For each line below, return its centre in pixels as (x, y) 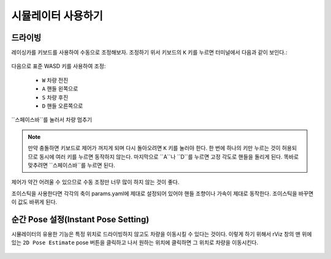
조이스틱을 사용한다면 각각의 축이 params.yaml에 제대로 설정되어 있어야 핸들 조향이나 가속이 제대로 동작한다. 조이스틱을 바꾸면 (162, 193)
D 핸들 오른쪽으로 (63, 106)
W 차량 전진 (55, 80)
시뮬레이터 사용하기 (57, 16)
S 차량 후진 (55, 97)
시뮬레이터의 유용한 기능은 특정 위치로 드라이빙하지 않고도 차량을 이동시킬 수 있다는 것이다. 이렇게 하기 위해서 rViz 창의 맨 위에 (162, 234)
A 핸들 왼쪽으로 (60, 89)
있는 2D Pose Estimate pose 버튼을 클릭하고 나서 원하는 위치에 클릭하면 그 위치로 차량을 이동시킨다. (135, 242)
